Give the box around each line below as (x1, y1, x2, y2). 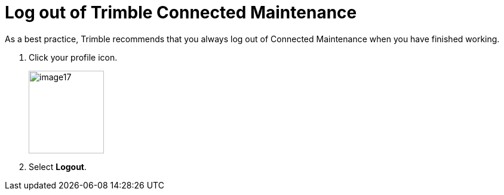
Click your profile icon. (29, 52, 118, 62)
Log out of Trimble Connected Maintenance (5, 2, 357, 23)
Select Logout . (29, 161, 87, 172)
